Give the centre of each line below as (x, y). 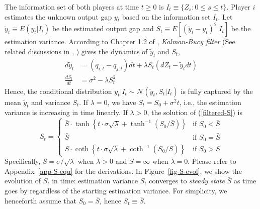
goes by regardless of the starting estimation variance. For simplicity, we (116, 191)
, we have (122, 102)
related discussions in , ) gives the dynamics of (76, 51)
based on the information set (166, 16)
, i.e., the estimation (210, 102)
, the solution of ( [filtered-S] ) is (195, 112)
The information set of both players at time (72, 7)
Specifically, (23, 161)
